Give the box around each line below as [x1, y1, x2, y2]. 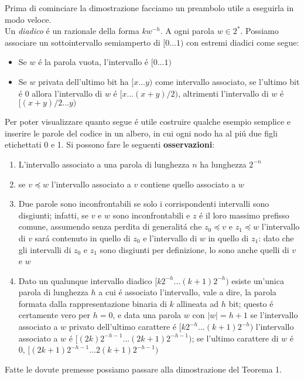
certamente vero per [18, 309, 91, 321]
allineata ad [176, 297, 219, 309]
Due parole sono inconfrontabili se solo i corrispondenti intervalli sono [18, 197, 269, 210]
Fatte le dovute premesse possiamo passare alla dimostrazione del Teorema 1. [5, 363, 282, 375]
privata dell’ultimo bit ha [38, 75, 129, 87]
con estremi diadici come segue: [186, 36, 299, 48]
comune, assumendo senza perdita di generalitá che [18, 220, 202, 233]
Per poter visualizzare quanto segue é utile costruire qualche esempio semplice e [5, 115, 291, 128]
